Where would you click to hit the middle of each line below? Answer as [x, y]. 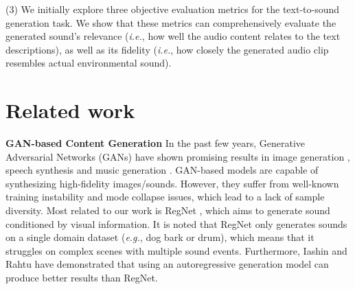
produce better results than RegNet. [82, 278]
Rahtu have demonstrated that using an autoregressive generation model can [167, 264]
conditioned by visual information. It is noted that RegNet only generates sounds [176, 223]
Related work [70, 110]
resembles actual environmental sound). [89, 63]
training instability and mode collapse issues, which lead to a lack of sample [165, 197]
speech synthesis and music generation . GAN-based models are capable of [162, 170]
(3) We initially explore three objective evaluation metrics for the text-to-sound [173, 9]
